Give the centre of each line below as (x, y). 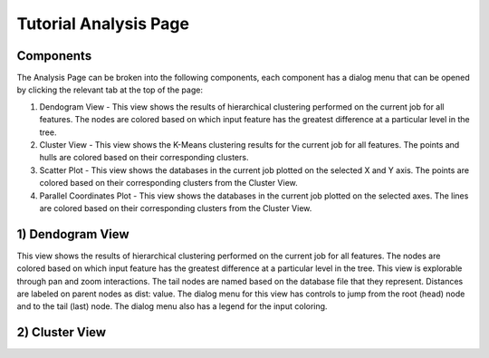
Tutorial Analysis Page (103, 24)
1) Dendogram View (73, 234)
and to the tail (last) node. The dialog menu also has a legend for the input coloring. (172, 306)
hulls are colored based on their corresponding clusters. (144, 158)
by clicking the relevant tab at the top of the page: (110, 90)
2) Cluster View (62, 332)
